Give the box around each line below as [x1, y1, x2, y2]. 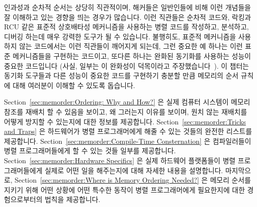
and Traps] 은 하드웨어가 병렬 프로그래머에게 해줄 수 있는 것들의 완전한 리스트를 [4, 126, 252, 136]
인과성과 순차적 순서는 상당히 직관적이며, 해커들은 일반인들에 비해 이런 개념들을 [4, 2, 251, 12]
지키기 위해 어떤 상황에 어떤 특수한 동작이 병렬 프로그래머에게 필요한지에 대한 [4, 184, 245, 195]
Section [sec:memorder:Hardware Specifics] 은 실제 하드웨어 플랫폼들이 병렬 [4, 155, 236, 165]
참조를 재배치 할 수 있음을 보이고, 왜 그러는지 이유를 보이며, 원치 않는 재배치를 [4, 106, 247, 116]
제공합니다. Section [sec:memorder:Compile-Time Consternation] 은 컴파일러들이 [4, 135, 252, 146]
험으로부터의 [4, 194, 43, 205]
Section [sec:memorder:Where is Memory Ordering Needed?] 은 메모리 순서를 [14, 175, 251, 185]
